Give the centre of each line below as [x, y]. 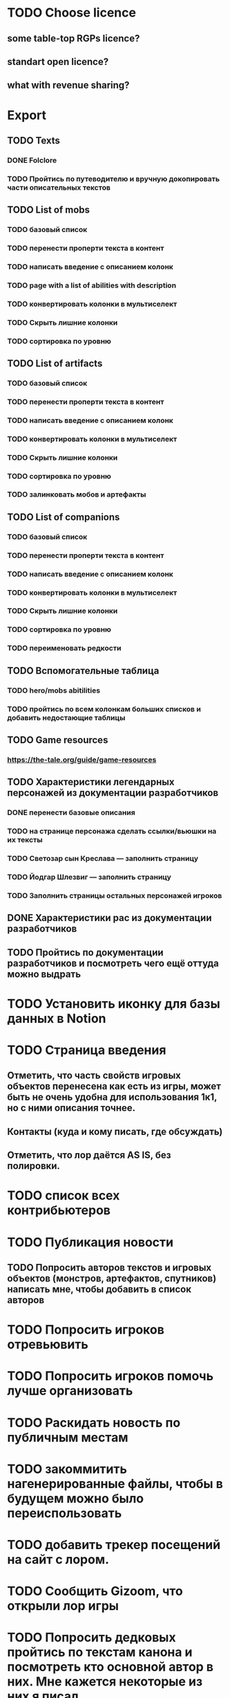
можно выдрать [44, 974]
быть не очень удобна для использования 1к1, [112, 1097]
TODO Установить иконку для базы [114, 1004]
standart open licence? [58, 61]
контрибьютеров [59, 1210]
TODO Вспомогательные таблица [83, 671]
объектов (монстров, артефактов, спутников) [112, 1278]
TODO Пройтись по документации [85, 953]
